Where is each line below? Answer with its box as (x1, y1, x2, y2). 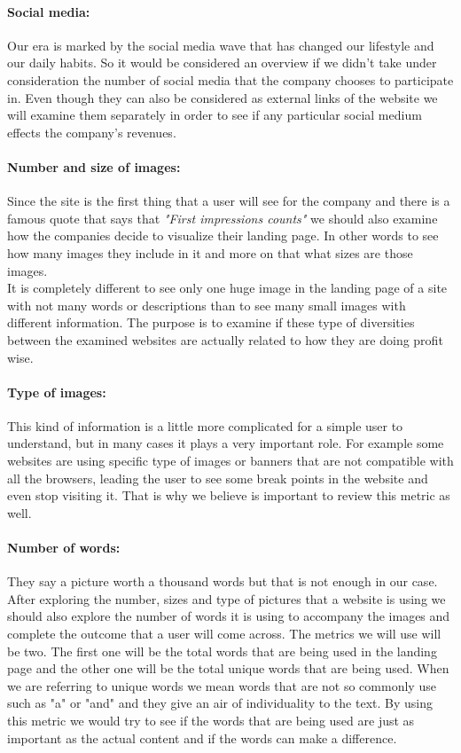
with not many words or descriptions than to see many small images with (7, 295, 406, 314)
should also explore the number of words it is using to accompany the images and (7, 607, 450, 625)
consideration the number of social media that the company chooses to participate (7, 70, 454, 89)
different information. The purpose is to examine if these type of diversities (7, 313, 415, 332)
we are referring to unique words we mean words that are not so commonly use (7, 676, 436, 694)
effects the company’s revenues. (7, 122, 176, 141)
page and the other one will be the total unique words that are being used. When (7, 659, 449, 678)
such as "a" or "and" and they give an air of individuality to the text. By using (7, 694, 433, 712)
